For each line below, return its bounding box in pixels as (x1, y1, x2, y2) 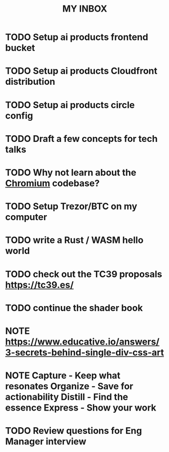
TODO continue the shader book (5, 302, 143, 314)
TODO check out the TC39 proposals (5, 268, 162, 280)
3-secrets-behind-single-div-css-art (5, 346, 164, 358)
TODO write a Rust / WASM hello (5, 234, 144, 246)
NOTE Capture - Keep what (5, 370, 121, 381)
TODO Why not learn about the (5, 167, 137, 178)
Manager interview (5, 436, 87, 447)
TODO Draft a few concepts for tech (5, 133, 158, 144)
